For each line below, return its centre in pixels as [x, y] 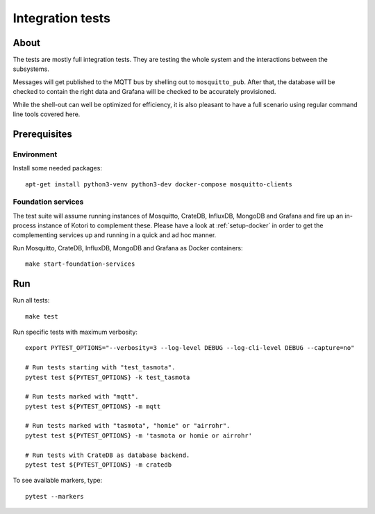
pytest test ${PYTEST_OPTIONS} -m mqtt [93, 406]
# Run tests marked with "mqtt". [82, 397]
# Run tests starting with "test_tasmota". [100, 368]
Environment [35, 154]
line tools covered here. [47, 114]
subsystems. [31, 69]
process [24, 225]
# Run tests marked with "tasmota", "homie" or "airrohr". [128, 426]
